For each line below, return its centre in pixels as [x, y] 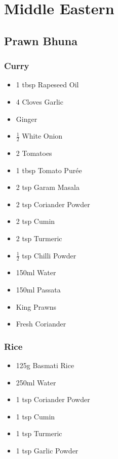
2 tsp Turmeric [39, 238]
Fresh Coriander [41, 324]
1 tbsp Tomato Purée [49, 170]
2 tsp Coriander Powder [53, 204]
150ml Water [36, 272]
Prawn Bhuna [41, 40]
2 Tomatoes [34, 153]
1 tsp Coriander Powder [53, 399]
